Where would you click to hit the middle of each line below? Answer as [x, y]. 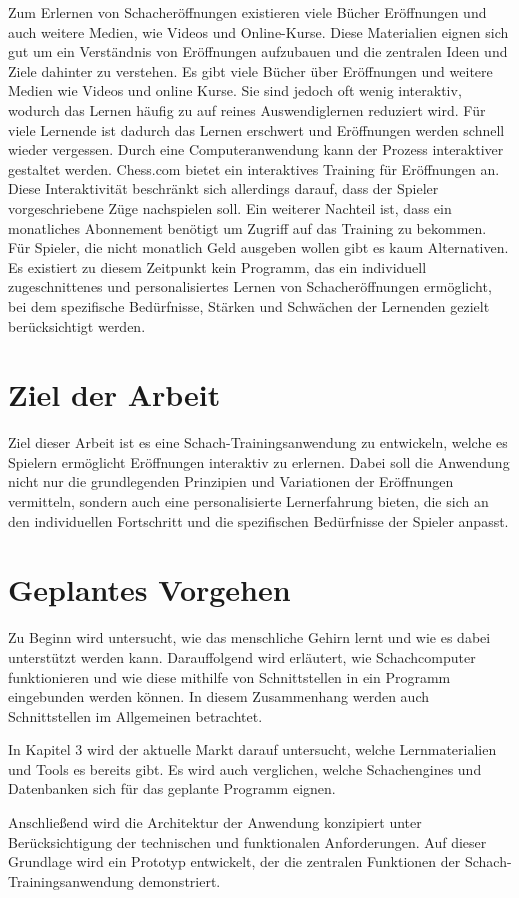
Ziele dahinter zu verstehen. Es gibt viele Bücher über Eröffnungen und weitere [250, 70]
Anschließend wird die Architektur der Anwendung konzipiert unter [215, 822]
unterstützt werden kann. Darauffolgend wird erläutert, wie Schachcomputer [242, 656]
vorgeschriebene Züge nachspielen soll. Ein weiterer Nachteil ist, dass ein [230, 207]
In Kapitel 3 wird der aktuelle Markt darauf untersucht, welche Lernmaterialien [252, 749]
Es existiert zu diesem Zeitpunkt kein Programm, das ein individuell [217, 266]
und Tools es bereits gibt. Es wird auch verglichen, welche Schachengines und [245, 768]
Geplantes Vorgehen [149, 589]
